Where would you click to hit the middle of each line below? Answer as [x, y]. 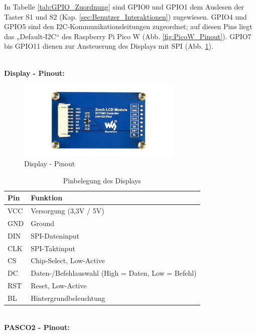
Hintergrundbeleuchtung [68, 298]
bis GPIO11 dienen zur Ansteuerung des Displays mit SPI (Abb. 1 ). [109, 46]
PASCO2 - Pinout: [37, 327]
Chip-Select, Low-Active [68, 260]
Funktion [47, 198]
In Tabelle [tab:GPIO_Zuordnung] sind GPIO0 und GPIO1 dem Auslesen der [124, 7]
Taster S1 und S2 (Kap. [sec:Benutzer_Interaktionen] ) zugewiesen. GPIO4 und [125, 16]
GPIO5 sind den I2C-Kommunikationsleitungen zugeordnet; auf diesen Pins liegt [128, 26]
